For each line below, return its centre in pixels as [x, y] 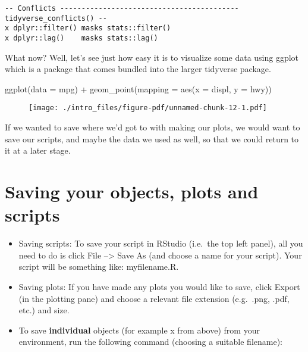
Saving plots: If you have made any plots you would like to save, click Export [159, 286]
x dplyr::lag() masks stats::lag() [81, 38]
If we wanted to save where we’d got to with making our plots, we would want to [153, 127]
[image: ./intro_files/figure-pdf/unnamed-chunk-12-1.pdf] [148, 108]
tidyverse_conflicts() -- [56, 18]
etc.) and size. [44, 310]
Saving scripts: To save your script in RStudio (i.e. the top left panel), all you [161, 243]
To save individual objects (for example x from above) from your [139, 330]
